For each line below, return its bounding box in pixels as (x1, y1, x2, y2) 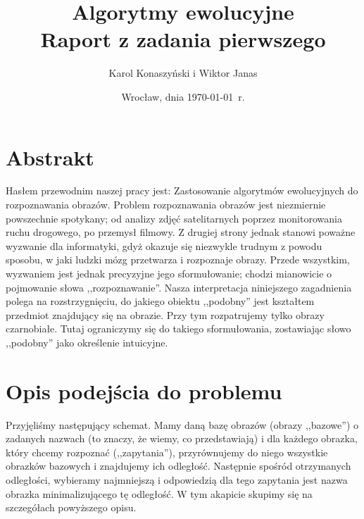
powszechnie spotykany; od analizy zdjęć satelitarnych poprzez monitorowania (6, 211, 342, 225)
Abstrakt (6, 142, 94, 171)
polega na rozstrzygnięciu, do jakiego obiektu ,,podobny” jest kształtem (6, 294, 315, 308)
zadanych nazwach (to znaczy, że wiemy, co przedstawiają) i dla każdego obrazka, (6, 431, 358, 446)
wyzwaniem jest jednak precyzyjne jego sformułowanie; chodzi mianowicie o (6, 266, 332, 280)
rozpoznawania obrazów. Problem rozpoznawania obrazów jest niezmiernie (6, 197, 326, 212)
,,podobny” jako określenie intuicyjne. (6, 334, 168, 349)
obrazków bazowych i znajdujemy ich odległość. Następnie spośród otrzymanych (6, 458, 351, 473)
